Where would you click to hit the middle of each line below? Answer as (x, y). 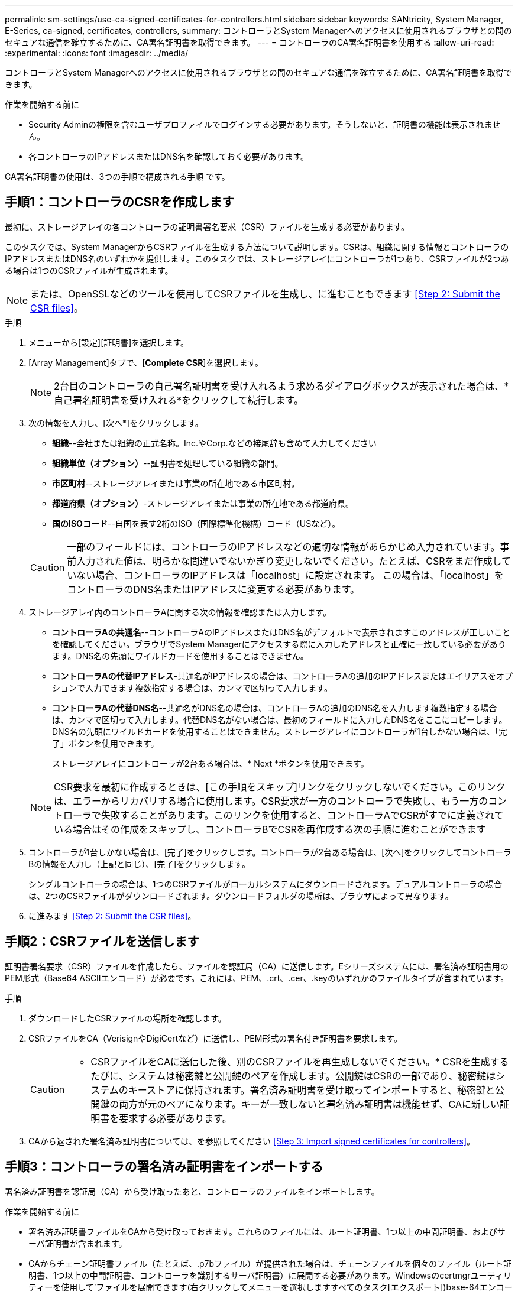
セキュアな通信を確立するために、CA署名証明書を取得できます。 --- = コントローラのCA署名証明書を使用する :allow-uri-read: (250, 42)
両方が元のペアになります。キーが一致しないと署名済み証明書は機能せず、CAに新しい (309, 1104)
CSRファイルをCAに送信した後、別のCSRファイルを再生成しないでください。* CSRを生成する (300, 1061)
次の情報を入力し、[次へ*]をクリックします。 (116, 423)
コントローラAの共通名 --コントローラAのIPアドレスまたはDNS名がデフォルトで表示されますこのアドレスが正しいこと (281, 632)
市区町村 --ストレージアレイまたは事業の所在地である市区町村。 (176, 483)
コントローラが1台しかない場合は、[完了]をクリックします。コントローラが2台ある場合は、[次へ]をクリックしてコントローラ (270, 852)
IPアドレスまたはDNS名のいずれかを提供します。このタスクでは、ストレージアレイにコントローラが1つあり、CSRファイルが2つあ (257, 258)
